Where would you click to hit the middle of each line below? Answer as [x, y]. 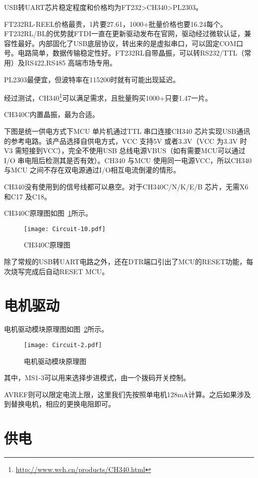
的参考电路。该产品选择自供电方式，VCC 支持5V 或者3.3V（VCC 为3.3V [121, 141]
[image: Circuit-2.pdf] [63, 345]
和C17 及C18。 [28, 196]
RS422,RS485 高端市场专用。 [70, 62]
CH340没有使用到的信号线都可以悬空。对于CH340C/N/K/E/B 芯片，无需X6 [126, 186]
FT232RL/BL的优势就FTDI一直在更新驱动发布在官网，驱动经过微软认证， [124, 33]
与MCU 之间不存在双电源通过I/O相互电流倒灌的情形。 [92, 170]
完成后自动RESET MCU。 [67, 271]
